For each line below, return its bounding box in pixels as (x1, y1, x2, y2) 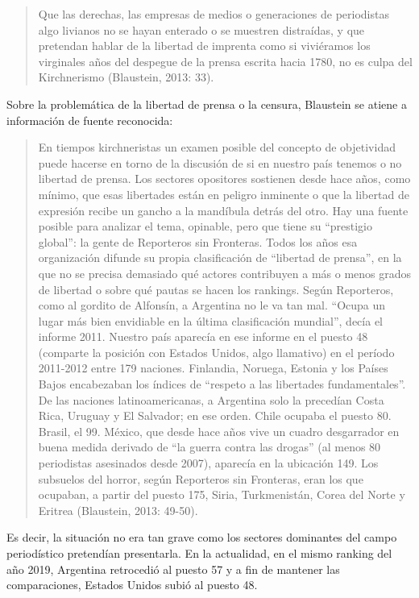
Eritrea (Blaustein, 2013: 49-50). (38, 501, 198, 518)
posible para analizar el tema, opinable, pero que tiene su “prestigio (38, 218, 372, 235)
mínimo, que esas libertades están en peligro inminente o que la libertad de (38, 185, 409, 202)
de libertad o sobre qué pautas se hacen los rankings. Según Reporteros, (38, 280, 394, 297)
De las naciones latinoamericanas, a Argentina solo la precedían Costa (38, 391, 384, 408)
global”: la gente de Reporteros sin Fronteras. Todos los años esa (38, 233, 358, 250)
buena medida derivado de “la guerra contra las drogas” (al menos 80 (38, 438, 381, 455)
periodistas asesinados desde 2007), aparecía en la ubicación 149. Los (38, 455, 379, 471)
